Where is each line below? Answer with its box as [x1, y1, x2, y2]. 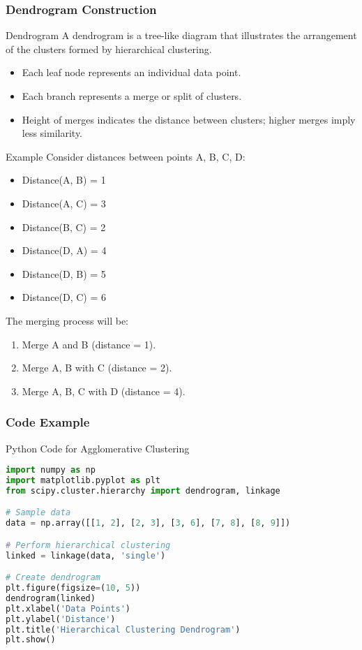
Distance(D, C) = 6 [22, 290, 107, 304]
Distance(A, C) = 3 [22, 195, 106, 210]
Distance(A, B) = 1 [22, 172, 106, 187]
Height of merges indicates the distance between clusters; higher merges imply [22, 112, 356, 126]
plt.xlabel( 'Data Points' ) [6, 603, 130, 614]
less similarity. [22, 126, 83, 140]
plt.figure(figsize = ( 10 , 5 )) [6, 583, 141, 593]
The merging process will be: [6, 313, 128, 327]
